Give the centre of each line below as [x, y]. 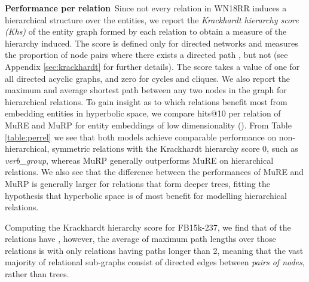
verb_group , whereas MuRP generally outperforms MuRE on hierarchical [139, 160]
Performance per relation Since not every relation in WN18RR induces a [146, 8]
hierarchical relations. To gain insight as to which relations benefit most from [146, 101]
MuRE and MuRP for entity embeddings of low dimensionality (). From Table [148, 125]
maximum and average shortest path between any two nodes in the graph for [146, 90]
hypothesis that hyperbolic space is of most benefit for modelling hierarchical [146, 195]
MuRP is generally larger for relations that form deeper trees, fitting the [137, 183]
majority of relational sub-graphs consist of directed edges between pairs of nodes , [155, 262]
